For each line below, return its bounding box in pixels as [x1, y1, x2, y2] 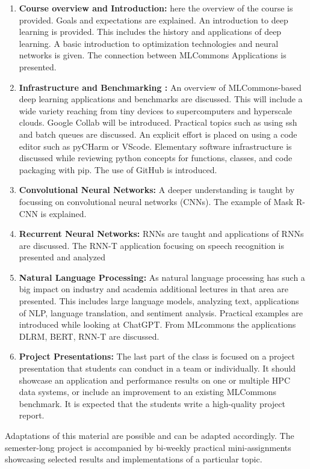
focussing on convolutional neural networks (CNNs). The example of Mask [19, 195, 294, 207]
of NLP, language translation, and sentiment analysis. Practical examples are [19, 306, 303, 319]
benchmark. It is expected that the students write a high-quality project [19, 397, 285, 409]
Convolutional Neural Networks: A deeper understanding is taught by [19, 183, 295, 196]
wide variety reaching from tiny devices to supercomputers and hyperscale [19, 104, 292, 117]
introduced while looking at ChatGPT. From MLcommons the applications [19, 318, 296, 331]
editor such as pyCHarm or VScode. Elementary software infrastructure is [19, 139, 292, 152]
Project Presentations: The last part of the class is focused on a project [19, 350, 295, 363]
